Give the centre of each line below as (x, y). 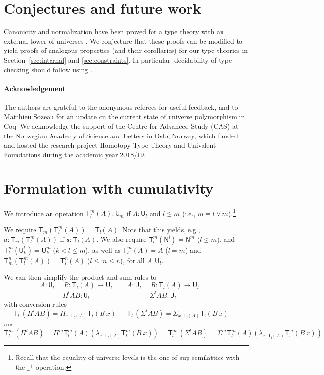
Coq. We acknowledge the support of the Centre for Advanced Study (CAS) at (121, 126)
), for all (132, 260)
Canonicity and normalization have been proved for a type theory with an (114, 31)
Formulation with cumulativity (109, 188)
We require (20, 229)
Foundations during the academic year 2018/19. (75, 154)
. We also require (121, 239)
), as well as (103, 249)
